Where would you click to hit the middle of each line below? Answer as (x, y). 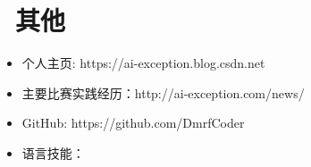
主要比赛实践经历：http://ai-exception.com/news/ (163, 92)
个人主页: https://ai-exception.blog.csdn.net (143, 63)
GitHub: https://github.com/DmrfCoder (133, 123)
